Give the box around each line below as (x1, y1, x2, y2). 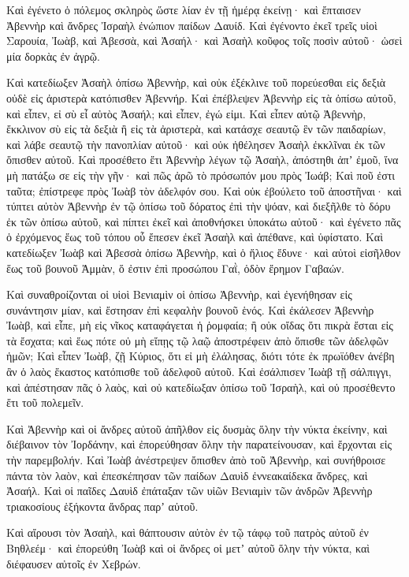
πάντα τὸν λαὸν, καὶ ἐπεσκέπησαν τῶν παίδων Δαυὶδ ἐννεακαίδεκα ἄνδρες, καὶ (6, 467, 368, 483)
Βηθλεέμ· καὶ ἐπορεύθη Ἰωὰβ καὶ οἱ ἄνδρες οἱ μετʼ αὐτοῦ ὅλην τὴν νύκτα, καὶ (6, 540, 370, 556)
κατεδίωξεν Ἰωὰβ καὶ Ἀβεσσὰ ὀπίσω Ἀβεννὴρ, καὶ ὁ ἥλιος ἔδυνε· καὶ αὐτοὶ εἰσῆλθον (6, 244, 400, 260)
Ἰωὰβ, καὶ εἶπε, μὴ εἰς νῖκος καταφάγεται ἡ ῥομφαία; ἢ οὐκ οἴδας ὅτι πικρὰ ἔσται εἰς (6, 317, 393, 333)
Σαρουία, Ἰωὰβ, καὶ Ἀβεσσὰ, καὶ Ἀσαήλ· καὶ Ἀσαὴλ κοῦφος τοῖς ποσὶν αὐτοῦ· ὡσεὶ (6, 32, 403, 49)
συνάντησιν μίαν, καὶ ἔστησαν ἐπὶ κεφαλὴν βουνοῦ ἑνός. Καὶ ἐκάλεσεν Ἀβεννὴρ (6, 301, 374, 318)
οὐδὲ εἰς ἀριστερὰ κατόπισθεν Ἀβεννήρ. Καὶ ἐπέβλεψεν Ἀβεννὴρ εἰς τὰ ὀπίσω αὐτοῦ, (6, 89, 396, 106)
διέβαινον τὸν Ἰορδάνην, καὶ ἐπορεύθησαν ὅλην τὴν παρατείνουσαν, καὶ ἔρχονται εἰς (6, 436, 392, 452)
